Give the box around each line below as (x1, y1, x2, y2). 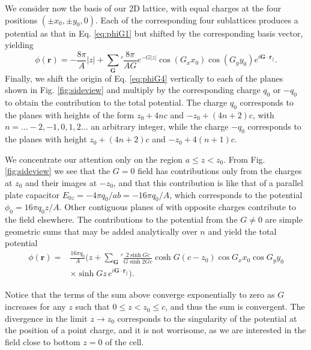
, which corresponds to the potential (169, 188, 303, 201)
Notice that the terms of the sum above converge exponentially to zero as (5, 288, 275, 301)
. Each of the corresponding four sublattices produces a (95, 13, 298, 26)
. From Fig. (223, 152, 265, 165)
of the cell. (105, 335, 144, 348)
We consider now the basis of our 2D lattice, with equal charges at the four (5, 2, 282, 14)
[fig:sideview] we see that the (5, 164, 110, 177)
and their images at (25, 176, 97, 189)
